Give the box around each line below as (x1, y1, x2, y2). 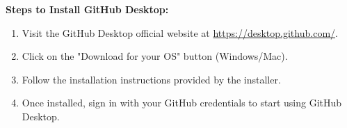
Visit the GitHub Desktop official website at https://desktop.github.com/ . (22, 25, 338, 40)
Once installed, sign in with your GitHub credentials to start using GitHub (22, 95, 342, 110)
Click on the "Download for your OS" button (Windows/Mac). (22, 49, 288, 63)
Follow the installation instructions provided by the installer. (22, 72, 281, 86)
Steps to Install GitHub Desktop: (6, 2, 169, 16)
